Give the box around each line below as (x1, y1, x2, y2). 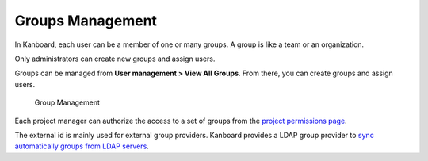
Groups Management (14, 12, 158, 29)
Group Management (34, 98, 101, 107)
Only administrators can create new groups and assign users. (14, 54, 216, 63)
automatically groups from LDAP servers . (14, 141, 150, 151)
